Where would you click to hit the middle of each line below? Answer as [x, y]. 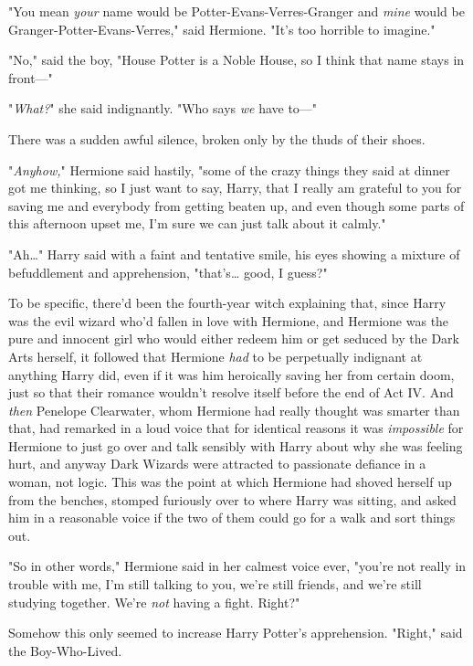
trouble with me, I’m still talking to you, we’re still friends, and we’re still [215, 584]
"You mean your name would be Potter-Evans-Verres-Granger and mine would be [236, 11]
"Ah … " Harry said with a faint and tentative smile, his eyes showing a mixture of [234, 254]
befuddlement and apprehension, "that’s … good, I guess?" [168, 272]
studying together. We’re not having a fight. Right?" [154, 602]
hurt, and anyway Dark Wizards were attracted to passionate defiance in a [217, 464]
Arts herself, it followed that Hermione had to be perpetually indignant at [215, 356]
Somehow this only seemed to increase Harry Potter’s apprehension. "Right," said [236, 633]
